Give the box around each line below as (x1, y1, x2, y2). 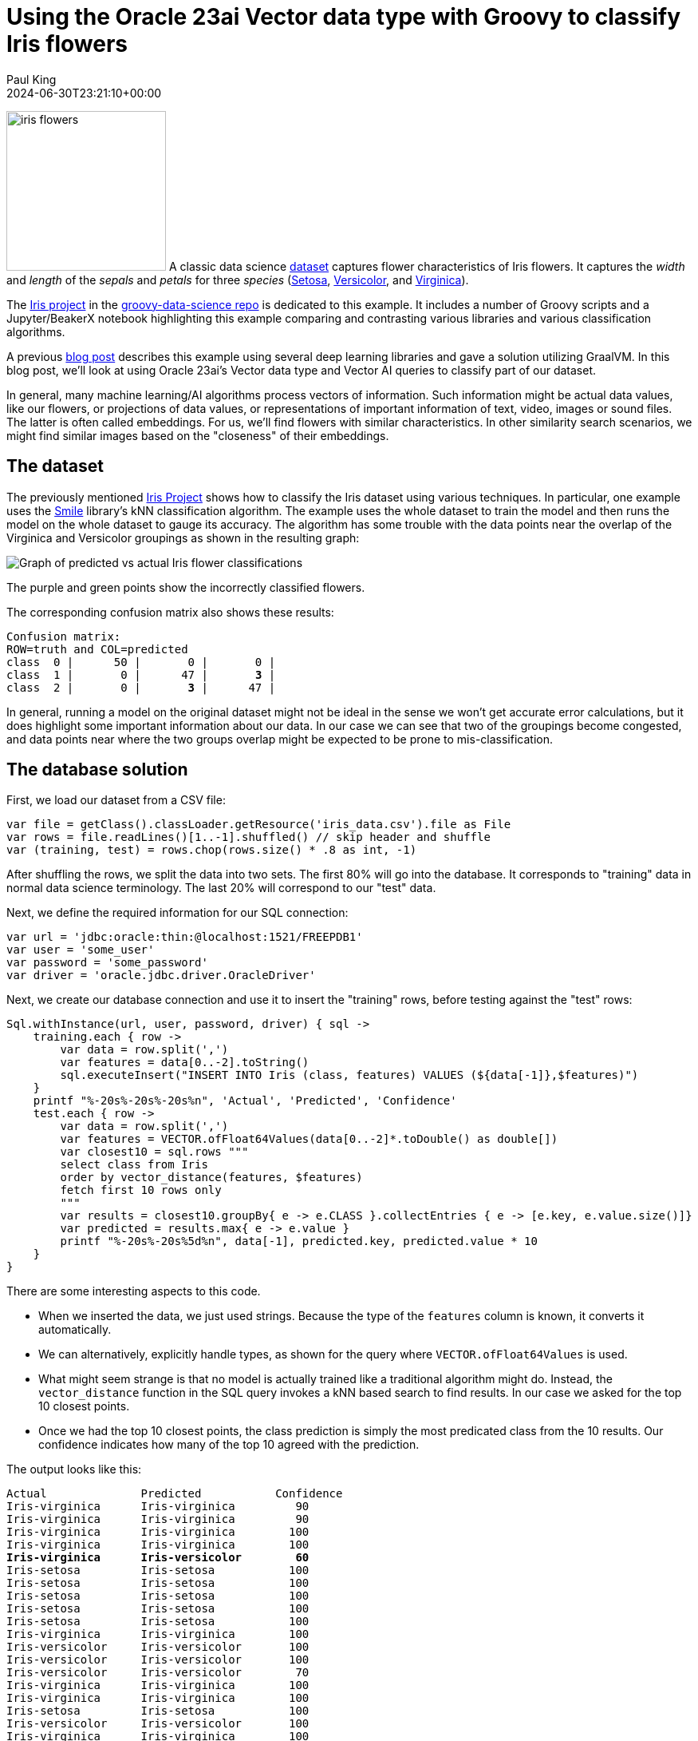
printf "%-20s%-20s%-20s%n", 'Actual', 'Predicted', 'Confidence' (33, 1094, 457, 1108)
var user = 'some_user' (6, 943, 155, 957)
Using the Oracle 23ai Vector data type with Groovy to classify (6, 3, 681, 30)
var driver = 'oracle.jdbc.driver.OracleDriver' (6, 969, 316, 982)
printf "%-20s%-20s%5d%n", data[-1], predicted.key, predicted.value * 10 (60, 1235, 538, 1248)
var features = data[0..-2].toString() (60, 1056, 310, 1069)
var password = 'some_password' (6, 956, 208, 970)
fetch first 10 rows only (60, 1184, 222, 1197)
